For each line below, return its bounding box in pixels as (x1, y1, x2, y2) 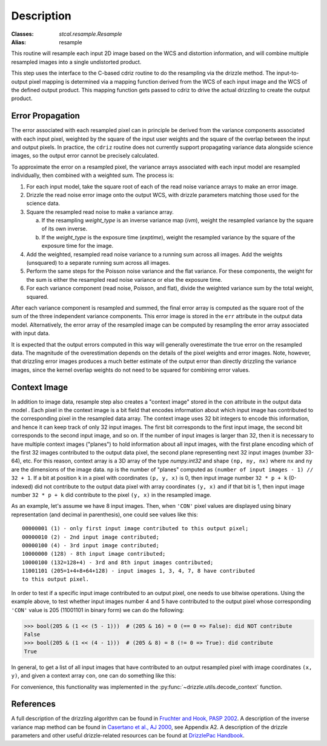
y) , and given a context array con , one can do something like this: (11, 672, 177, 679)
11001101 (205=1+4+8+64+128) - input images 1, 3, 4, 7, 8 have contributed (22, 567, 256, 574)
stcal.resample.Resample (59, 30, 122, 38)
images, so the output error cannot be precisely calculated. (11, 152, 159, 159)
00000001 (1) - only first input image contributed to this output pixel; (22, 525, 249, 532)
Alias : (11, 38, 27, 45)
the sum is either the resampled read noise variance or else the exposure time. (26, 276, 222, 283)
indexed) (11, 482, 33, 490)
